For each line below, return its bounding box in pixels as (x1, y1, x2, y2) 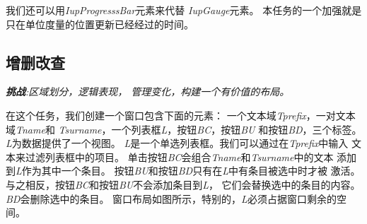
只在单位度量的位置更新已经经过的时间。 (6, 16, 194, 31)
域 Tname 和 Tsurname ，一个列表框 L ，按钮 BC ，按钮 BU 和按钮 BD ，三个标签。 (6, 122, 362, 136)
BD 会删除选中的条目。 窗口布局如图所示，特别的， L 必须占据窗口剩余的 (6, 191, 337, 206)
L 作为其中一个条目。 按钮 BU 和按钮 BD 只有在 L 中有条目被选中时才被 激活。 (16, 163, 361, 178)
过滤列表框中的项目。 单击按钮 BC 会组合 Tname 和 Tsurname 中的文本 (25, 149, 334, 164)
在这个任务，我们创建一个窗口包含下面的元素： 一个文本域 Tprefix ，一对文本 (6, 107, 356, 122)
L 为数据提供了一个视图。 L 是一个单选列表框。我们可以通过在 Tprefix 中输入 (6, 136, 349, 151)
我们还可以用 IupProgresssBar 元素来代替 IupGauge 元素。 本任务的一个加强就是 (6, 3, 362, 17)
